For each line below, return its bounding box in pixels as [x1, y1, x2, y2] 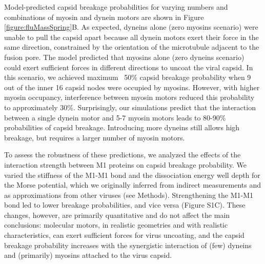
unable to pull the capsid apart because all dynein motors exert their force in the [4, 31, 259, 42]
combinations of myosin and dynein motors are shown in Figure [4, 11, 204, 22]
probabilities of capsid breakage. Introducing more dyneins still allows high [4, 122, 240, 133]
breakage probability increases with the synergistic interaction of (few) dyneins [4, 239, 252, 250]
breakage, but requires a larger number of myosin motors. [4, 132, 185, 143]
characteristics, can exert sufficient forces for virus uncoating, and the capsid [4, 230, 244, 240]
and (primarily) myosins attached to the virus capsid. [4, 250, 172, 260]
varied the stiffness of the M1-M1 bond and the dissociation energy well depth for [4, 169, 260, 180]
